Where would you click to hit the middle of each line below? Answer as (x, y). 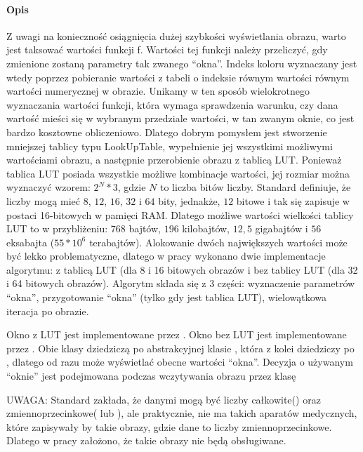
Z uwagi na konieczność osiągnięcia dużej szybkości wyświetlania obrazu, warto (176, 35)
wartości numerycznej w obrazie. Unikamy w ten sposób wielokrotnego (158, 91)
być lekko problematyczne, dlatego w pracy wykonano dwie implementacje (166, 256)
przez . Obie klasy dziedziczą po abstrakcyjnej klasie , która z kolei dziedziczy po (180, 348)
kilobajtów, (206, 228)
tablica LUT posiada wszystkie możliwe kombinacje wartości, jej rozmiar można (178, 173)
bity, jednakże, (189, 200)
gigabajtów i (282, 228)
